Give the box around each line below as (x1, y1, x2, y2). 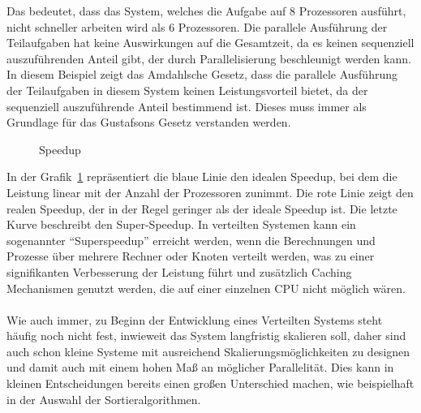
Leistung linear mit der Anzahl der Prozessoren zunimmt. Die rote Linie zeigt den (6, 183, 414, 200)
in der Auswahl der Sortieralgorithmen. (6, 390, 201, 407)
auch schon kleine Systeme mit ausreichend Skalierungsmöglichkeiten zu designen (6, 342, 410, 359)
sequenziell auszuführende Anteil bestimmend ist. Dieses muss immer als (6, 97, 367, 114)
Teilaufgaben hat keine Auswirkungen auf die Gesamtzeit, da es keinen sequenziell (6, 34, 415, 51)
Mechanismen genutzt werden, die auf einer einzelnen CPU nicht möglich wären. (6, 279, 406, 296)
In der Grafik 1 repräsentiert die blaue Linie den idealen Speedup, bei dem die (6, 168, 397, 185)
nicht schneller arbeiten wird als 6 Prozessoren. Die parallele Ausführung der (6, 18, 388, 35)
